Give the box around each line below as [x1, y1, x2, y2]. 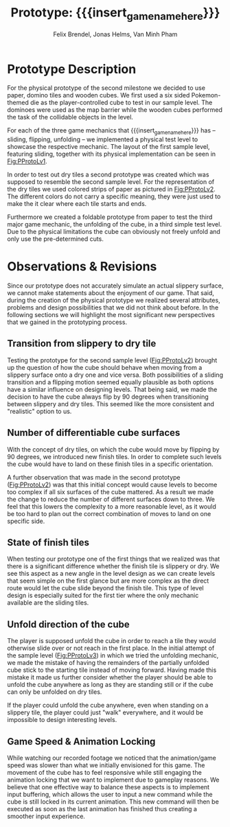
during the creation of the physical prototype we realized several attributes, [7, 296, 221, 305]
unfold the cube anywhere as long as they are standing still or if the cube [7, 681, 214, 689]
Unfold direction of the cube [7, 618, 130, 630]
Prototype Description [7, 61, 137, 77]
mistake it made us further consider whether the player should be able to [7, 673, 214, 682]
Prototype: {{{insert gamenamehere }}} [10, 5, 220, 23]
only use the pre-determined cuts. [7, 235, 104, 243]
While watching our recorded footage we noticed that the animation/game [7, 754, 216, 762]
